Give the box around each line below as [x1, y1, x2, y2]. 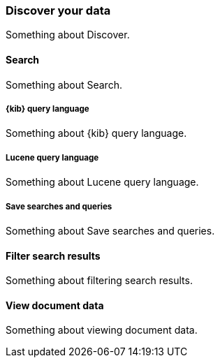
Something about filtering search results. [6, 274, 193, 287]
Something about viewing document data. [6, 324, 198, 336]
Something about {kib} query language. [6, 127, 187, 140]
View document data [6, 299, 104, 311]
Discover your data [6, 3, 111, 17]
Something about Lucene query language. [6, 176, 199, 188]
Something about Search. [6, 78, 122, 91]
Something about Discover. [6, 29, 130, 41]
